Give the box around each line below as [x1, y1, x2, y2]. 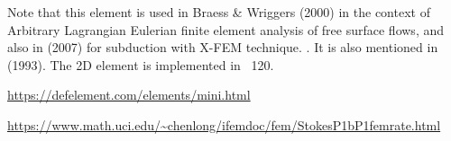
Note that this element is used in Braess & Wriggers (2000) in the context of [7, 3, 430, 21]
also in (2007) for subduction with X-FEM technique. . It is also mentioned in [7, 38, 438, 57]
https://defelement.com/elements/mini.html [7, 85, 251, 104]
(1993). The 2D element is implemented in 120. [7, 55, 274, 74]
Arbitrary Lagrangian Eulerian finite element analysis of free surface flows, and [7, 20, 445, 39]
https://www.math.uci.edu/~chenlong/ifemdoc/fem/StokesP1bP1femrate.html [7, 115, 441, 134]
